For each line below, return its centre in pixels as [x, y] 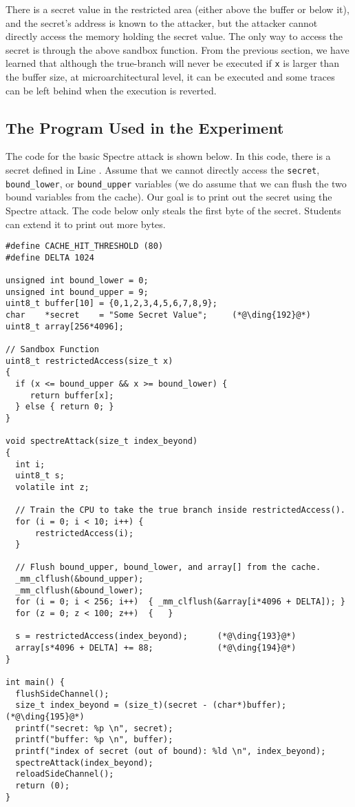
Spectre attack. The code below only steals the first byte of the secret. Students [173, 210]
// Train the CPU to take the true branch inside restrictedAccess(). [180, 510]
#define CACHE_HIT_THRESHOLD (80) [85, 246]
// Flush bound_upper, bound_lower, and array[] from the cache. [168, 568]
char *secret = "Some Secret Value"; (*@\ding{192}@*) [158, 315]
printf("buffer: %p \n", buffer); [94, 740]
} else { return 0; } [65, 407]
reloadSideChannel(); [65, 774]
